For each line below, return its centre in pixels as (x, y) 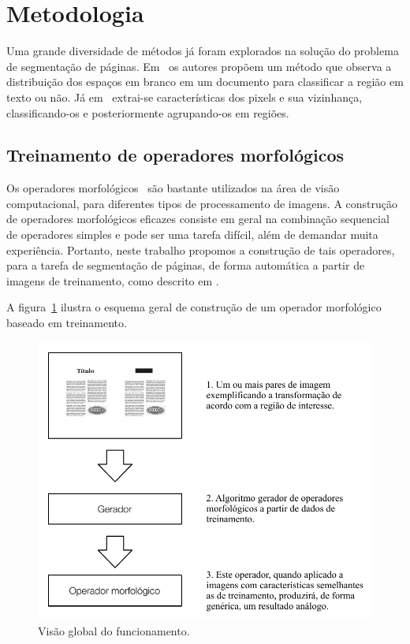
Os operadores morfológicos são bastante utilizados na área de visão (173, 188)
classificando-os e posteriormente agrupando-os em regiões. (148, 112)
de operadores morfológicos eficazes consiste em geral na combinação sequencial (198, 219)
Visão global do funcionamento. (114, 630)
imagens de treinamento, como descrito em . (113, 280)
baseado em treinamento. (67, 323)
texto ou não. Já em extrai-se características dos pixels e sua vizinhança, (184, 97)
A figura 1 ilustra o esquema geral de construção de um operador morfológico (194, 307)
